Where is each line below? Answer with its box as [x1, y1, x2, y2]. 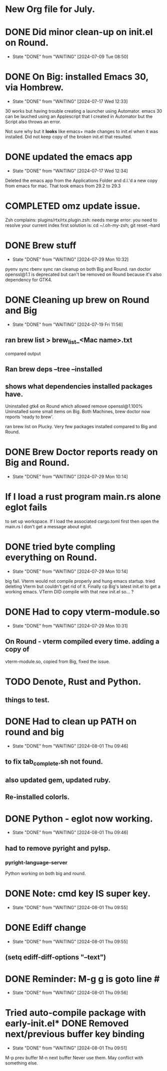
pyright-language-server [5, 859, 67, 866]
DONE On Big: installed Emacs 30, [5, 71, 148, 83]
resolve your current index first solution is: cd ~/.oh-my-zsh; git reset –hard [5, 222, 160, 228]
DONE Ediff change [5, 922, 86, 933]
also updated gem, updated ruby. [5, 776, 111, 785]
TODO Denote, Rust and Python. [5, 676, 141, 687]
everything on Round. [5, 552, 97, 563]
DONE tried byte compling [5, 541, 116, 553]
